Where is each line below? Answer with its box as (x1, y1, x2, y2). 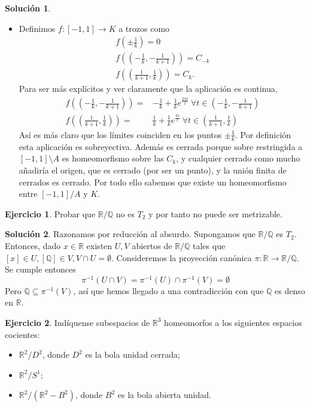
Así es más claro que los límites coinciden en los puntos (19, 128, 222, 140)
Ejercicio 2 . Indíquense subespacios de (5, 316, 150, 328)
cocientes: (5, 328, 40, 340)
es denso (275, 284, 305, 297)
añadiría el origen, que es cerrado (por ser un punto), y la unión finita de (19, 163, 287, 176)
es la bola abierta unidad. (117, 388, 211, 401)
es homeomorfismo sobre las (62, 152, 164, 164)
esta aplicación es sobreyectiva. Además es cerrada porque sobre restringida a (19, 140, 303, 152)
